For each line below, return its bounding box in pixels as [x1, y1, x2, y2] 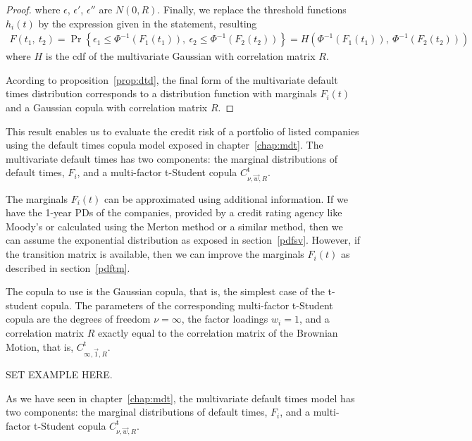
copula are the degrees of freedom [6, 311, 151, 326]
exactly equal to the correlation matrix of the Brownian [97, 325, 338, 340]
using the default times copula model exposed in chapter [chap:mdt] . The [6, 137, 323, 152]
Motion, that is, [6, 339, 74, 354]
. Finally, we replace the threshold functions [157, 2, 347, 16]
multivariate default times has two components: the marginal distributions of [6, 151, 338, 166]
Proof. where [6, 2, 61, 16]
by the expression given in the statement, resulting [38, 15, 257, 30]
